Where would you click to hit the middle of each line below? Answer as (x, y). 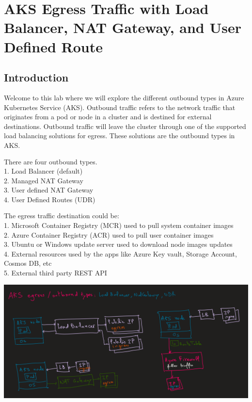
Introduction (36, 77)
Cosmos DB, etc (28, 263)
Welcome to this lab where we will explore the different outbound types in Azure (124, 97)
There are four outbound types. (51, 161)
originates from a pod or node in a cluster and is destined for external (108, 117)
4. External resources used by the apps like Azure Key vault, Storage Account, (120, 253)
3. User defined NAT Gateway (49, 190)
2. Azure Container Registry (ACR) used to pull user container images (109, 234)
